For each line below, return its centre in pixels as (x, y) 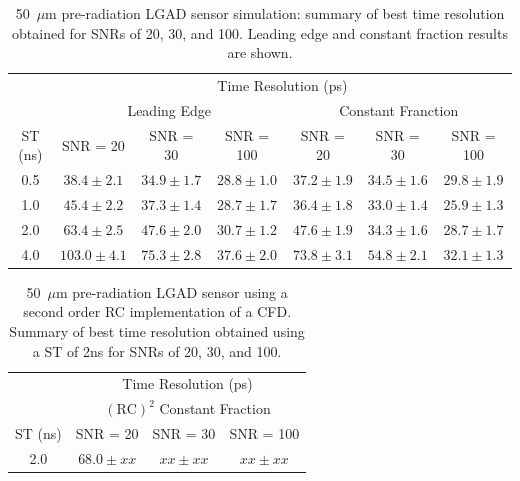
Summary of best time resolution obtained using (157, 330)
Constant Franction (399, 109)
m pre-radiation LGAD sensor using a (171, 291)
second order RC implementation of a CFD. (157, 311)
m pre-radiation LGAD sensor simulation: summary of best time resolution (275, 13)
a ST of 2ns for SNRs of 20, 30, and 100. (157, 350)
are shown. (260, 52)
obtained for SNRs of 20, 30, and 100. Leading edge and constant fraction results (260, 32)
